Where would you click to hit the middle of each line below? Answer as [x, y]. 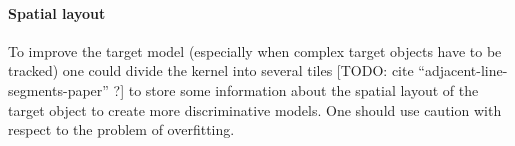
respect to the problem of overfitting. [121, 129]
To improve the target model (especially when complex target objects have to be [255, 50]
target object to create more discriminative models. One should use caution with [255, 109]
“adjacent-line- [463, 70]
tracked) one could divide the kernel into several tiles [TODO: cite [211, 70]
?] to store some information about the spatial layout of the [296, 89]
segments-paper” [58, 89]
